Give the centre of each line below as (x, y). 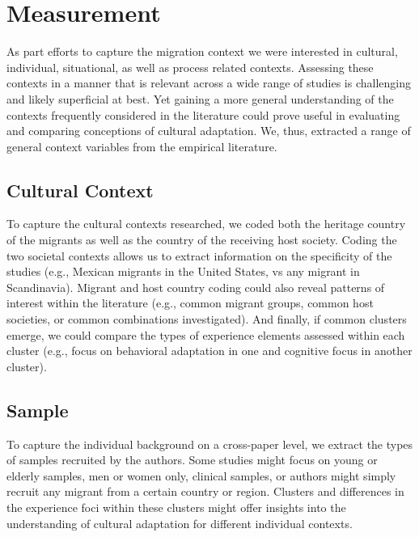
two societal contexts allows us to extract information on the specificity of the (199, 255)
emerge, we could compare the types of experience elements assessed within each (206, 334)
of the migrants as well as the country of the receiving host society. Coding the (202, 240)
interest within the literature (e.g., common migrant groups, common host (190, 303)
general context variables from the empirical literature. (142, 146)
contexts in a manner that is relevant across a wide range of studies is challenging (209, 83)
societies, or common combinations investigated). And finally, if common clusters (207, 319)
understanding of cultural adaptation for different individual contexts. (180, 523)
